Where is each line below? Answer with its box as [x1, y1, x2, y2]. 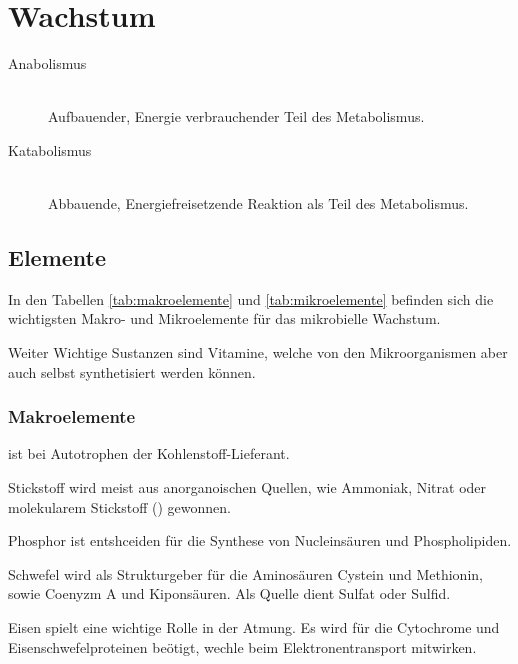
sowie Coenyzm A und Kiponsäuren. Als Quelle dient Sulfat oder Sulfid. [8, 583, 451, 604]
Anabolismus [8, 53, 87, 74]
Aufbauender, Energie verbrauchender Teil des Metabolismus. [48, 106, 425, 127]
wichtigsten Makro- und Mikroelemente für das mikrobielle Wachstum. [8, 308, 441, 329]
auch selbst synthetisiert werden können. [8, 361, 256, 382]
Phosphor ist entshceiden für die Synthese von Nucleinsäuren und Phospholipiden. [8, 530, 512, 551]
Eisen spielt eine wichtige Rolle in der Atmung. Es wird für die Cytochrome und [8, 617, 500, 638]
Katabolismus [8, 139, 92, 160]
